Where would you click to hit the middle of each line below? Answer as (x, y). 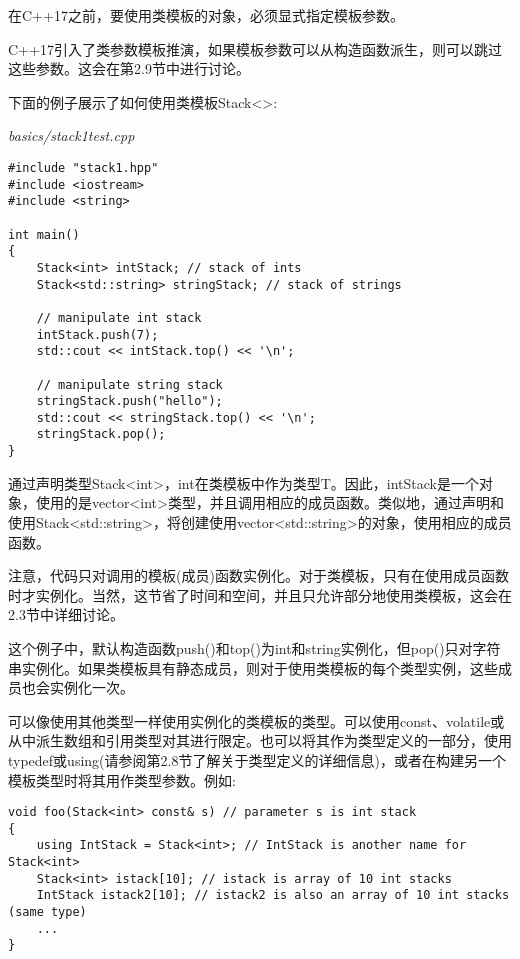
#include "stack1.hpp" (83, 167)
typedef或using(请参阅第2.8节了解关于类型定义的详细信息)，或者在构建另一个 (257, 759)
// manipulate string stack (129, 384)
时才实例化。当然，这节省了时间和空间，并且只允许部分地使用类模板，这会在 (260, 594)
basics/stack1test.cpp (71, 135)
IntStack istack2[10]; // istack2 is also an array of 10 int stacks (273, 895)
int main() (44, 234)
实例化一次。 (91, 687)
